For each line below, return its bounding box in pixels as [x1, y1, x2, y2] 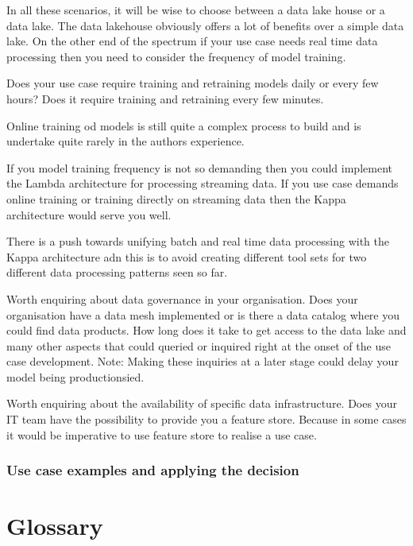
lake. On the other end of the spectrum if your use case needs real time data [6, 33, 378, 49]
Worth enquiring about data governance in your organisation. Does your [6, 290, 358, 307]
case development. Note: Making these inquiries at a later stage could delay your [6, 353, 399, 370]
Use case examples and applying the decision [6, 460, 299, 480]
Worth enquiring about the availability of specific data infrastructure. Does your [6, 395, 397, 412]
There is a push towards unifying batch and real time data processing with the [6, 233, 389, 250]
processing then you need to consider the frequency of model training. [6, 48, 346, 64]
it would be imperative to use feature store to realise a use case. [6, 426, 317, 443]
